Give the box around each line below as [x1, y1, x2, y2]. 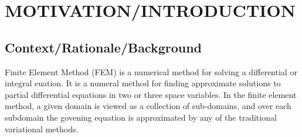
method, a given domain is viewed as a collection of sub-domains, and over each [5, 100, 291, 112]
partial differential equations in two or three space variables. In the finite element [5, 88, 297, 100]
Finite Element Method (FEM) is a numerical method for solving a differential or [5, 65, 297, 78]
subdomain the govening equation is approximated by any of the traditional [5, 111, 277, 123]
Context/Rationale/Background [5, 38, 202, 56]
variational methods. [5, 122, 79, 135]
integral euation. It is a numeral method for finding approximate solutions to [5, 77, 281, 89]
